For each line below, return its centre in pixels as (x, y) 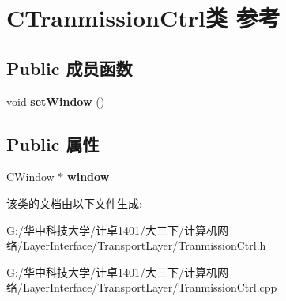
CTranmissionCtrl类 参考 (143, 18)
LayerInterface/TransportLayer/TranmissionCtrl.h (144, 245)
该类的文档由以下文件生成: (74, 203)
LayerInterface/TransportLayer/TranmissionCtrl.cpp (150, 287)
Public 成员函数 (70, 68)
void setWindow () (56, 101)
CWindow (30, 177)
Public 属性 (53, 143)
